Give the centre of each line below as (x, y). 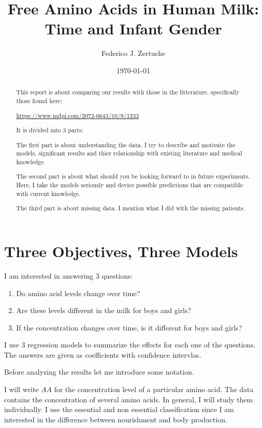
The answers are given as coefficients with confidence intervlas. (103, 354)
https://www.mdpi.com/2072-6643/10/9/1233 (77, 115)
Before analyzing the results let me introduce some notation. (99, 372)
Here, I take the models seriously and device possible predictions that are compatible (129, 185)
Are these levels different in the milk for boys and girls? (104, 310)
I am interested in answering (49, 275)
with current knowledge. (48, 193)
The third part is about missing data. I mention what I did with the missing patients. (130, 208)
